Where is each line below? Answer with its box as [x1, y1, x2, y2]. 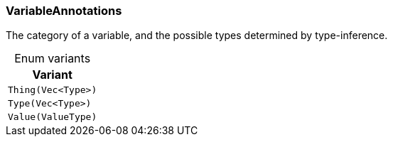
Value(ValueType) [8, 111, 97, 123]
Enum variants [14, 51, 91, 66]
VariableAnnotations [6, 4, 122, 18]
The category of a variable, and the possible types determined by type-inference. [6, 29, 388, 42]
